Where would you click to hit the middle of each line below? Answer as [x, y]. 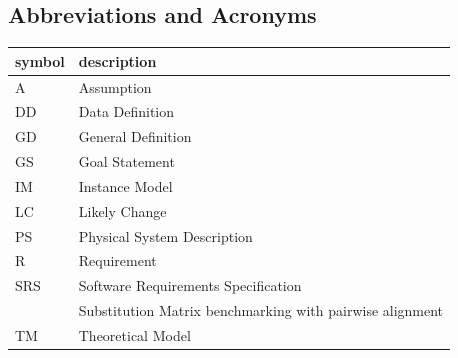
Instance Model [125, 185]
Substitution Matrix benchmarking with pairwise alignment [261, 310]
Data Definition [126, 111]
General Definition [135, 136]
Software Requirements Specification [190, 285]
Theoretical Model [134, 334]
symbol [40, 60]
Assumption [115, 86]
